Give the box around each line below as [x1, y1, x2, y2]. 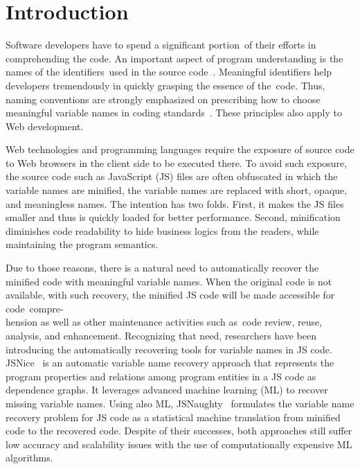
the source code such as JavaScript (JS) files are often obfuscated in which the [6, 169, 338, 184]
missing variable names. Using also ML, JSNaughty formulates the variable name [6, 396, 354, 410]
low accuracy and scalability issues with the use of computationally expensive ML [6, 436, 352, 451]
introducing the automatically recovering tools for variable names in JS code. [6, 342, 332, 356]
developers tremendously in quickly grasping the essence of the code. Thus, [6, 78, 325, 92]
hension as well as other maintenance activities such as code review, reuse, [6, 315, 323, 329]
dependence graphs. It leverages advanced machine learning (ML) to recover [6, 382, 328, 397]
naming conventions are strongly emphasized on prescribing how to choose [6, 91, 321, 106]
